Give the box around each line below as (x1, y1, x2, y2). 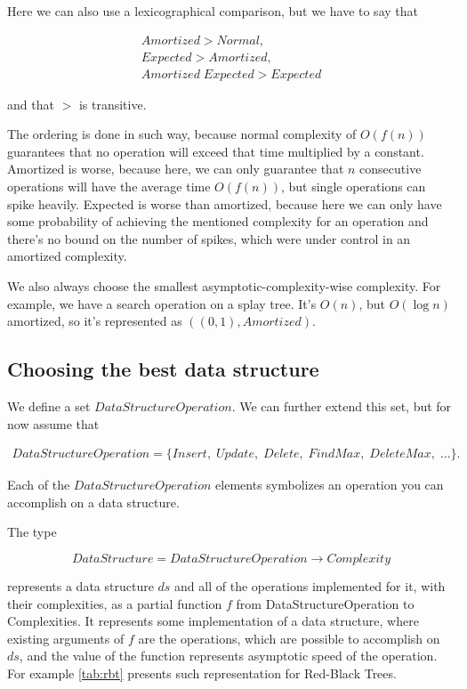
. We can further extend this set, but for (231, 397, 452, 416)
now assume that (7, 414, 100, 433)
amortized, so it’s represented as (7, 312, 182, 330)
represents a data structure (7, 577, 154, 596)
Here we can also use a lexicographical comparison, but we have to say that (7, 2, 418, 20)
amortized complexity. (7, 247, 127, 265)
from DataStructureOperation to (236, 594, 415, 612)
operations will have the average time (7, 177, 211, 196)
